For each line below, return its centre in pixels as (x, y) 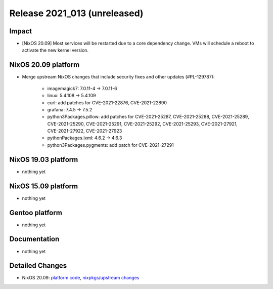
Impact (21, 31)
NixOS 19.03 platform (44, 159)
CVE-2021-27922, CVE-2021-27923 (85, 131)
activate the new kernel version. (55, 50)
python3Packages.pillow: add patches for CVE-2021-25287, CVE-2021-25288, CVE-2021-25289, (148, 117)
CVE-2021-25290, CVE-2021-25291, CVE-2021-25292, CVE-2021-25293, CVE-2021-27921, (142, 123)
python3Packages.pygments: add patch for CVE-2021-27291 (110, 145)
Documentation (34, 239)
